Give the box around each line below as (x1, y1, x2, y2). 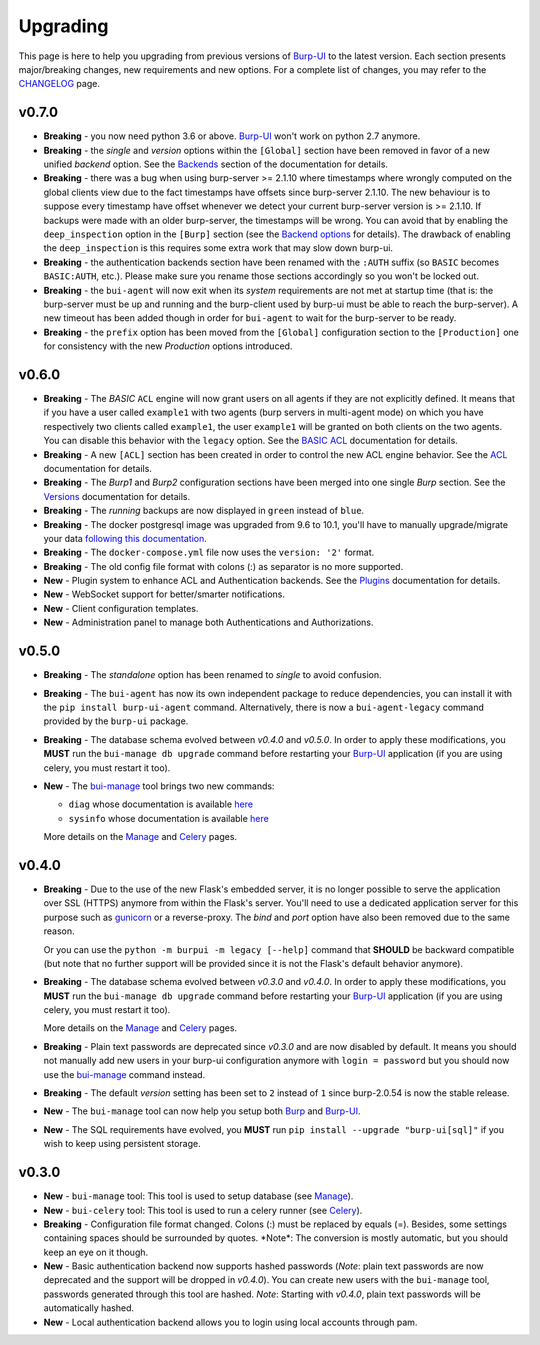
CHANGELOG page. (18, 78, 100, 90)
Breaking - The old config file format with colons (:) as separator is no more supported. (43, 560, 404, 572)
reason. (43, 925, 75, 937)
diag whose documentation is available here (68, 798, 254, 810)
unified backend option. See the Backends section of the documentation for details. (43, 158, 389, 170)
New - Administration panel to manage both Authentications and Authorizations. (43, 616, 374, 629)
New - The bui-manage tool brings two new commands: (43, 780, 275, 792)
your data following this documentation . (43, 532, 207, 544)
